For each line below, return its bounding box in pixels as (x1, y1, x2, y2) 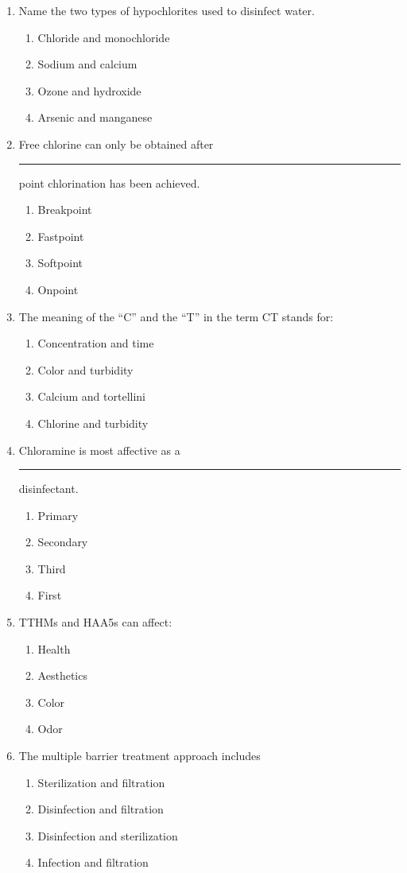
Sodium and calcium (37, 56, 138, 72)
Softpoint (37, 254, 83, 271)
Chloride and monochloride (37, 29, 170, 45)
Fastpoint (37, 227, 84, 244)
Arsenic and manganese (37, 109, 153, 126)
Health (37, 640, 71, 657)
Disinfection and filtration (37, 801, 164, 817)
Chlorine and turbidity (37, 414, 149, 431)
